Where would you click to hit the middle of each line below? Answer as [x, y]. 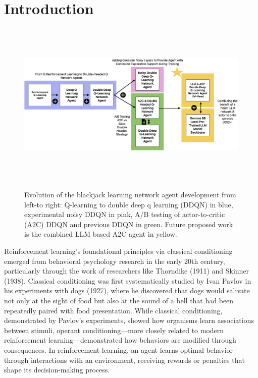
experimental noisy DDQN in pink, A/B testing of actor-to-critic [125, 214]
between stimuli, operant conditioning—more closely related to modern [114, 330]
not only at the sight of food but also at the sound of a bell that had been [119, 301]
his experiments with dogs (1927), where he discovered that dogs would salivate [127, 290]
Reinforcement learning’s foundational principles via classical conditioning [118, 251]
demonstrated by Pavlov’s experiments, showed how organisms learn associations [129, 320]
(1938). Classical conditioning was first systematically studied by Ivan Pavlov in [128, 280]
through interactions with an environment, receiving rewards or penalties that [124, 360]
